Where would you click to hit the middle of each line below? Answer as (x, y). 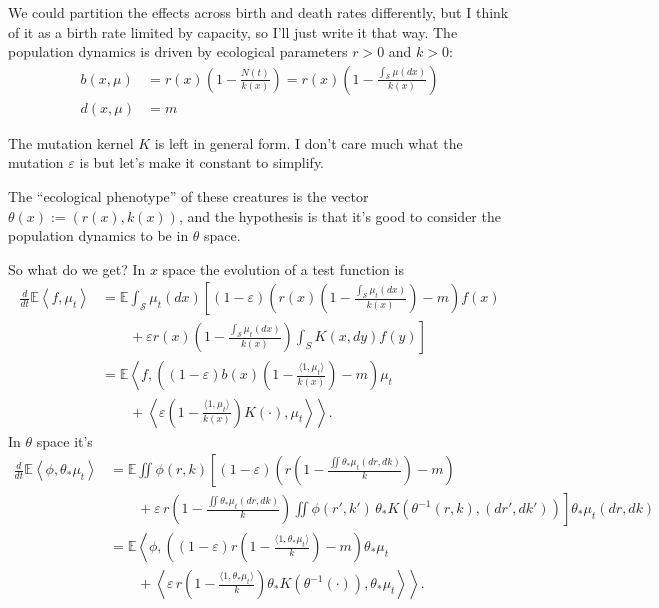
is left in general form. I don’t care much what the (308, 142)
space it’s (64, 440)
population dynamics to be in (98, 235)
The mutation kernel (71, 142)
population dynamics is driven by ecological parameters (178, 51)
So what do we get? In (77, 268)
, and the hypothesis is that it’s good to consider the (339, 215)
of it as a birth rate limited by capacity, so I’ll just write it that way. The (233, 31)
